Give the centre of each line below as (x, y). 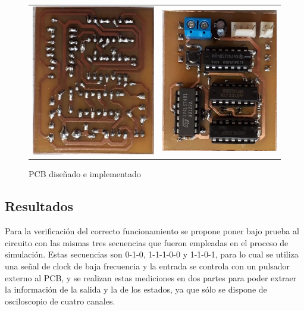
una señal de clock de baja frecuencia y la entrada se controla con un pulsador (148, 266)
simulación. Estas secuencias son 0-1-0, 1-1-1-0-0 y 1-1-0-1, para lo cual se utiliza (152, 254)
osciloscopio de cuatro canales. (60, 301)
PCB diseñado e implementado (85, 174)
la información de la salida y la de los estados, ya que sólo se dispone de (136, 289)
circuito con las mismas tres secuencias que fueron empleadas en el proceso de (147, 242)
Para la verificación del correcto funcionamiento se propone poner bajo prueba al (152, 231)
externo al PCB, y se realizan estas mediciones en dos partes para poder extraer (151, 277)
